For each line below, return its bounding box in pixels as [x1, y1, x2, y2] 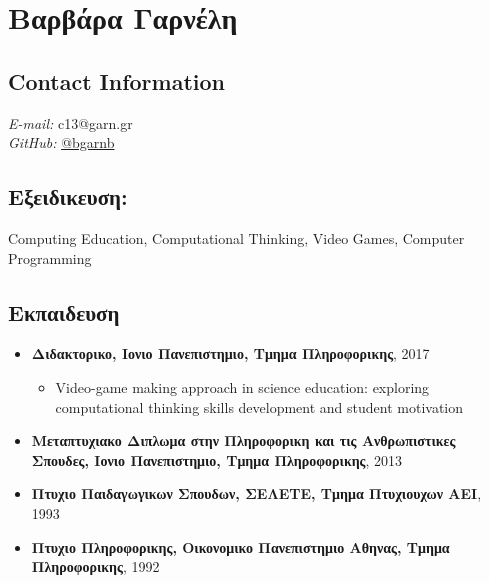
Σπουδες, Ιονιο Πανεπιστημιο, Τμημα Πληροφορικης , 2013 [31, 449, 403, 470]
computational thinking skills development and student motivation [55, 396, 464, 417]
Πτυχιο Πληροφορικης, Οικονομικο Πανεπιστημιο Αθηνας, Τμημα [31, 536, 450, 557]
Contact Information [8, 65, 225, 96]
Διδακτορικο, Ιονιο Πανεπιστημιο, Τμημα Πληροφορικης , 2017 [31, 343, 430, 364]
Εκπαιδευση [8, 296, 120, 327]
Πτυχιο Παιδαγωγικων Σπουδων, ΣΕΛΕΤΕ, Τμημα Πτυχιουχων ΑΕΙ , [31, 483, 482, 504]
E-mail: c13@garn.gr [8, 112, 133, 133]
